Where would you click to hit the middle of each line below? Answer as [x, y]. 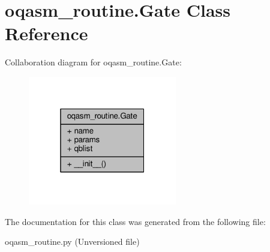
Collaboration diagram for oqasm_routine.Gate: [93, 62]
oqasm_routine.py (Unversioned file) [72, 241]
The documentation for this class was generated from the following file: [135, 221]
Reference [46, 33]
